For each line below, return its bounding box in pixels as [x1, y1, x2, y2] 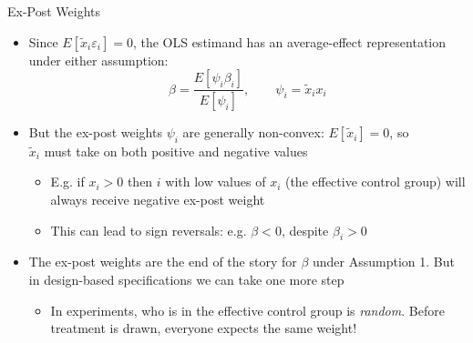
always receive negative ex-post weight [50, 190, 265, 209]
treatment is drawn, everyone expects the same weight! [50, 318, 357, 338]
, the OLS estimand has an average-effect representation [132, 32, 447, 51]
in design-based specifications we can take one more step [28, 270, 344, 289]
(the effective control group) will [284, 172, 466, 191]
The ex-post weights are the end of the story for [28, 252, 297, 271]
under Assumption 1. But [312, 252, 455, 271]
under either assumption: [28, 50, 169, 69]
